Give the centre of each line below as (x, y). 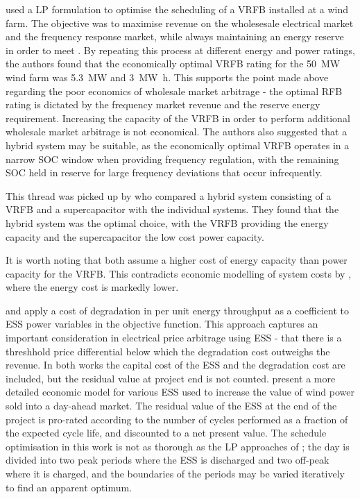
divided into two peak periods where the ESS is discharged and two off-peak (168, 460)
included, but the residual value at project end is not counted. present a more (171, 378)
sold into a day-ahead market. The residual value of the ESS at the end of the (171, 406)
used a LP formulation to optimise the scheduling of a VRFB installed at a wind (177, 9)
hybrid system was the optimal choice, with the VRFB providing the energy (167, 222)
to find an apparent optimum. (69, 487)
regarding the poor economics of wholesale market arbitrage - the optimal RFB (174, 91)
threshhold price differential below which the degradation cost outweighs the (168, 351)
